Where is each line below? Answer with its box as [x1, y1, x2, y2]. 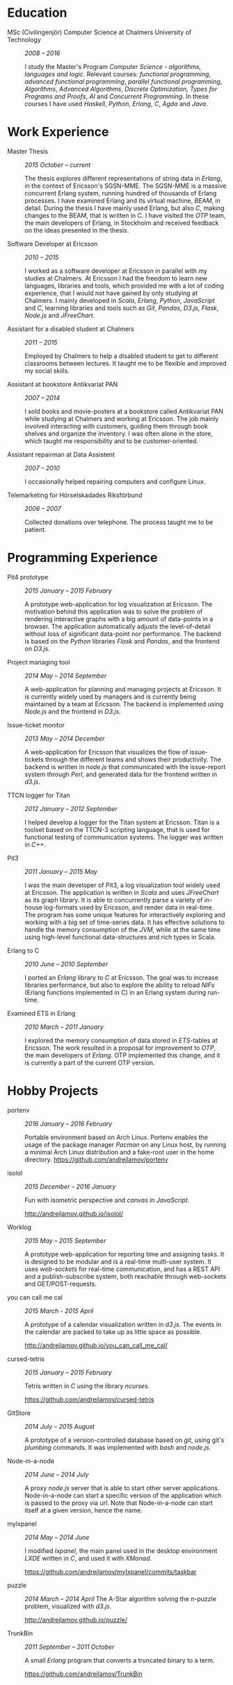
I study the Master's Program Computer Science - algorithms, [24, 62, 202, 70]
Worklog [7, 1223, 32, 1231]
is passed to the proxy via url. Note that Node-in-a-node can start [24, 1499, 214, 1507]
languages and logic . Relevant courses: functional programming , [24, 70, 211, 78]
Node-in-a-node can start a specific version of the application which [24, 1491, 222, 1499]
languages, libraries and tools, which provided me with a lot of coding [24, 281, 225, 290]
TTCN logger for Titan [7, 791, 71, 799]
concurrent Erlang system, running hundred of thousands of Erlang [24, 188, 217, 197]
